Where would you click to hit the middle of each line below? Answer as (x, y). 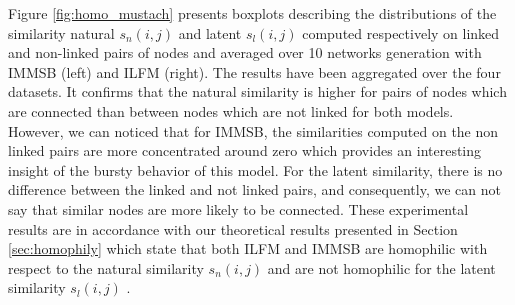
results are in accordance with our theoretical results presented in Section (233, 228)
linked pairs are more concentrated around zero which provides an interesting (245, 150)
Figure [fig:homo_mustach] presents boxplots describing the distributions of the (252, 13)
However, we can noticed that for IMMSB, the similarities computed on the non (253, 130)
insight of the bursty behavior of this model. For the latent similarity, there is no (255, 169)
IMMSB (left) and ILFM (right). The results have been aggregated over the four (254, 71)
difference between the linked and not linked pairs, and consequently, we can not (254, 189)
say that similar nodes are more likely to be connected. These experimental (238, 208)
